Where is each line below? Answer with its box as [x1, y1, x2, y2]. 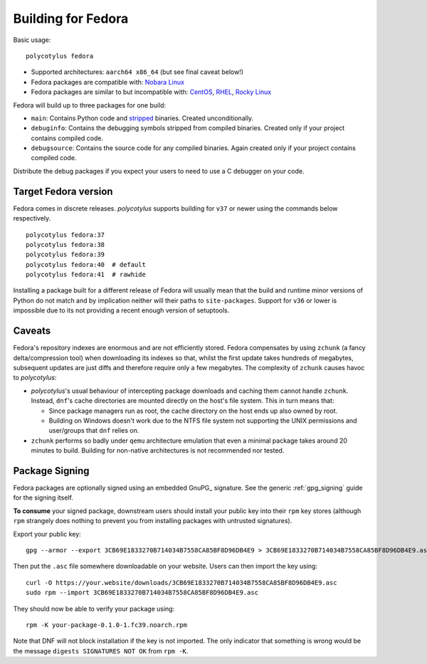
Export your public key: [13, 529, 81, 538]
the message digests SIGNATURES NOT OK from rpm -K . [13, 646, 189, 655]
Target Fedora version [13, 185, 113, 197]
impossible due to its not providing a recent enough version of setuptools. [13, 306, 230, 315]
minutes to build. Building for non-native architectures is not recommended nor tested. [31, 446, 285, 455]
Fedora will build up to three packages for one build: [13, 100, 167, 110]
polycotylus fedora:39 [26, 251, 105, 259]
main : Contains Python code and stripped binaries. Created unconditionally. [31, 114, 254, 122]
